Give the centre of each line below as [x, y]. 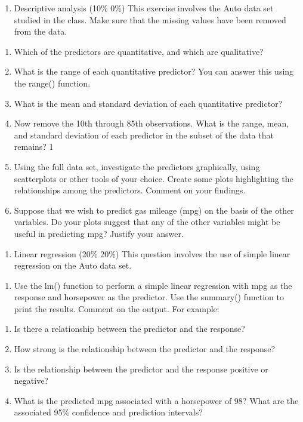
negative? [31, 381]
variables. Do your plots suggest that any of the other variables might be [147, 222]
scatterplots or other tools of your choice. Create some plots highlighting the [154, 178]
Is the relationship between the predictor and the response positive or [141, 369]
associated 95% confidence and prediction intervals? [108, 412]
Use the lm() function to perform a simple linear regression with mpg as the [153, 285]
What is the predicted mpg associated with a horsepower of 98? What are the [156, 400]
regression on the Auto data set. [73, 265]
